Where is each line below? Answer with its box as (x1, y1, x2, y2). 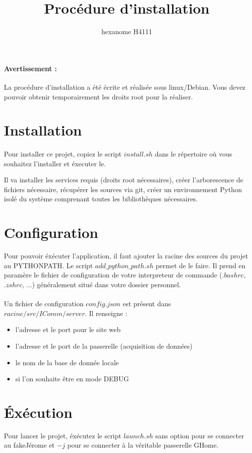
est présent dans (122, 298, 171, 309)
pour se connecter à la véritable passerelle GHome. (67, 440, 219, 450)
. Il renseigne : (85, 308, 128, 318)
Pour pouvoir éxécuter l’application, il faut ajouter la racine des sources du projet (4, 251, 248, 261)
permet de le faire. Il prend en (155, 260, 246, 270)
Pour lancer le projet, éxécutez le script (4, 430, 121, 440)
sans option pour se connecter (155, 430, 244, 440)
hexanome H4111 (101, 26, 153, 37)
